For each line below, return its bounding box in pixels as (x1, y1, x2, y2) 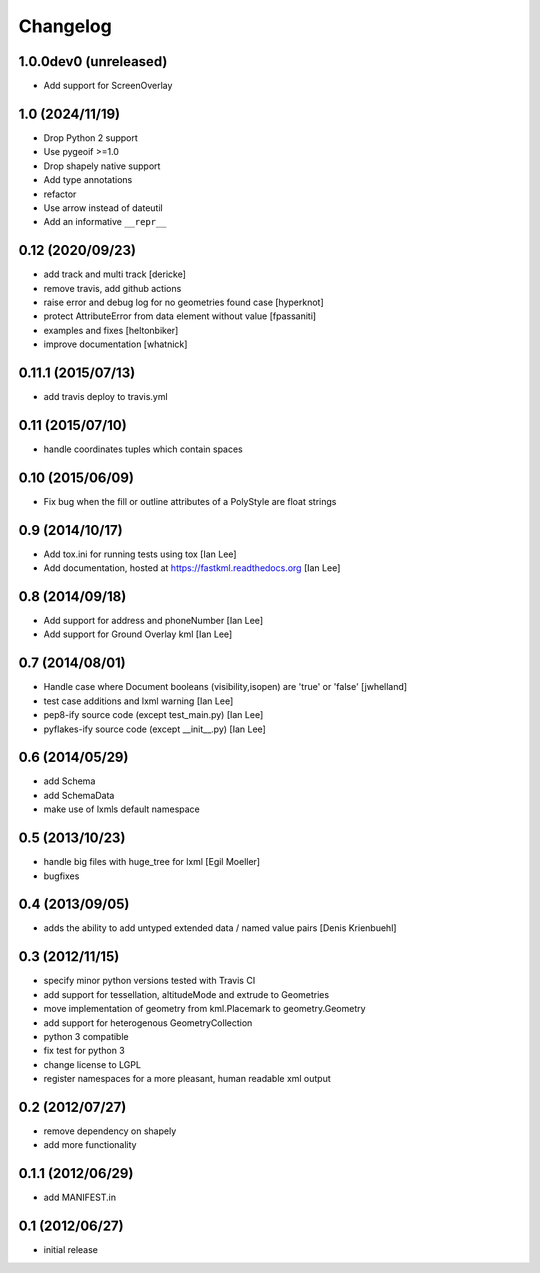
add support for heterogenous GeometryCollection (43, 1016, 253, 1029)
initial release (43, 1244, 99, 1256)
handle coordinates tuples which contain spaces (43, 443, 244, 455)
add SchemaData (43, 789, 115, 801)
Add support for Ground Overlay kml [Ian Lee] (43, 628, 233, 640)
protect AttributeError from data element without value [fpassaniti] (43, 310, 317, 322)
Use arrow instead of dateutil (43, 201, 164, 214)
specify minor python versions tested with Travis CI (43, 975, 256, 987)
